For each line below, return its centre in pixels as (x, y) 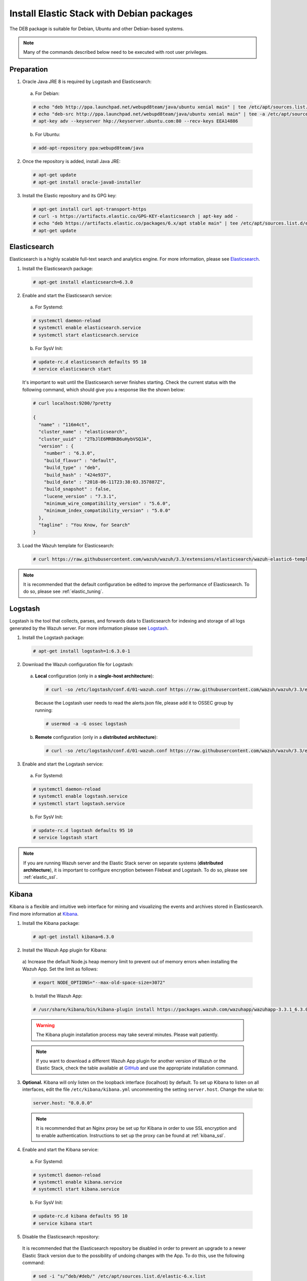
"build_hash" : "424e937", (78, 475)
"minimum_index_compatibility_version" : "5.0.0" (107, 511)
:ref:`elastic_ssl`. (40, 877)
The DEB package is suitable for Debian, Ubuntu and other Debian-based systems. (97, 29)
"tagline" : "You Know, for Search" (84, 525)
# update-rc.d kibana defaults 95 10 (80, 1216)
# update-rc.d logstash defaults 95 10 (83, 830)
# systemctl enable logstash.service (80, 796)
